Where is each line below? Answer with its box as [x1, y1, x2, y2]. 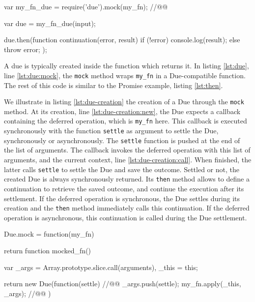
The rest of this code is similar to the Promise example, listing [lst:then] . [4, 80, 223, 90]
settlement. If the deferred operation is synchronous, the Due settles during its [4, 193, 240, 203]
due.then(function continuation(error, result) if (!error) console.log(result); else [4, 34, 240, 45]
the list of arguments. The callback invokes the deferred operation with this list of [4, 145, 251, 155]
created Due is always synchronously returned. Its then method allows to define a [4, 174, 250, 184]
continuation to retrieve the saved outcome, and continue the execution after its [4, 183, 244, 193]
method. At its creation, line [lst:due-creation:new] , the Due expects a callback [4, 106, 241, 116]
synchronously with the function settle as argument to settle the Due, [4, 125, 219, 136]
